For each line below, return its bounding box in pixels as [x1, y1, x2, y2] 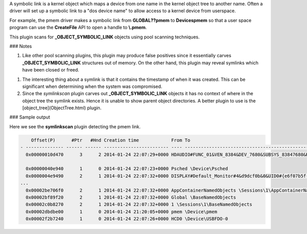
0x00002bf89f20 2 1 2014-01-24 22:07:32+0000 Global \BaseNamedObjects [26, 194, 236, 200]
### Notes [9, 43, 32, 49]
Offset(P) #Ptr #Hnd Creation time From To [31, 137, 190, 143]
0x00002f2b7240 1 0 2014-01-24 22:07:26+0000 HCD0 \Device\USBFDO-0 [26, 216, 228, 222]
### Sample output [9, 114, 51, 120]
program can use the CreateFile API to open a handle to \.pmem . [9, 25, 147, 31]
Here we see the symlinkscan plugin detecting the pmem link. [9, 123, 141, 130]
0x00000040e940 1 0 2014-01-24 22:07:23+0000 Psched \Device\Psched [26, 166, 228, 172]
